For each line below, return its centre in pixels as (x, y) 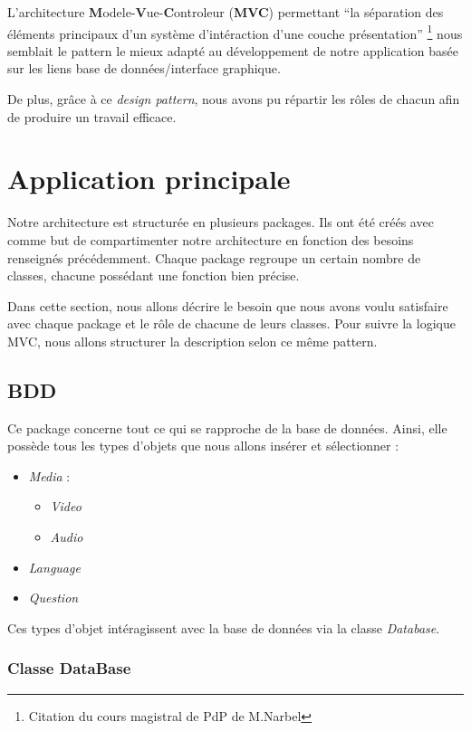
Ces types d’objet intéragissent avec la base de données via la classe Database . (224, 627)
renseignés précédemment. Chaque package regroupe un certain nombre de (214, 257)
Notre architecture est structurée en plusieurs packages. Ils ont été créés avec (221, 222)
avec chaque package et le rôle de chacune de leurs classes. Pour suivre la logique (231, 323)
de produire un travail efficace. (92, 116)
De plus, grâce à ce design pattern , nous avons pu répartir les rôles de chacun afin (234, 99)
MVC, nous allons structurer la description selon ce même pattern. (192, 341)
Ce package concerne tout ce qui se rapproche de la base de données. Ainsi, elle (227, 427)
